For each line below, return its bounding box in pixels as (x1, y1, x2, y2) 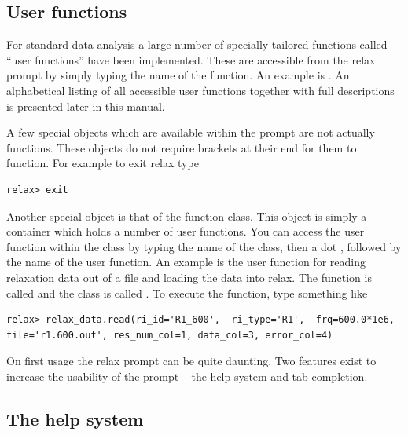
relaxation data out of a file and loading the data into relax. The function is (6, 269, 372, 285)
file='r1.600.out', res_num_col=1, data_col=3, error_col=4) (6, 329, 333, 341)
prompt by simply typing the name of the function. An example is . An (6, 67, 350, 83)
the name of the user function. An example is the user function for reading (6, 254, 366, 270)
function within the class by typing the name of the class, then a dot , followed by (6, 238, 402, 254)
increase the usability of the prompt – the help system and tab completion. (6, 367, 368, 384)
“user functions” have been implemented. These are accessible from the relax (6, 51, 376, 68)
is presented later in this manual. (6, 97, 165, 114)
